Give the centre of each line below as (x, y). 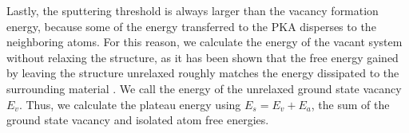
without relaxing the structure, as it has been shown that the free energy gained (203, 57)
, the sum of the (350, 104)
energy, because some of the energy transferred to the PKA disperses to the (191, 26)
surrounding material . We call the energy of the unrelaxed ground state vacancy (204, 88)
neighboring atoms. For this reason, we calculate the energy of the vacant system (204, 42)
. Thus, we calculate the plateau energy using (130, 104)
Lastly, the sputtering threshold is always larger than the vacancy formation (193, 10)
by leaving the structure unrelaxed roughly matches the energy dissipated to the (203, 73)
